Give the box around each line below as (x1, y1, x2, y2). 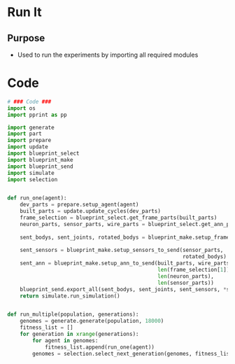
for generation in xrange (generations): (20, 330, 139, 338)
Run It (7, 4, 42, 20)
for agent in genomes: (32, 337, 99, 344)
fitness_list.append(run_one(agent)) (44, 344, 155, 351)
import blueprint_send (7, 162, 73, 170)
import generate (7, 124, 55, 131)
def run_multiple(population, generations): (7, 311, 139, 318)
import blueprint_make (7, 156, 73, 163)
